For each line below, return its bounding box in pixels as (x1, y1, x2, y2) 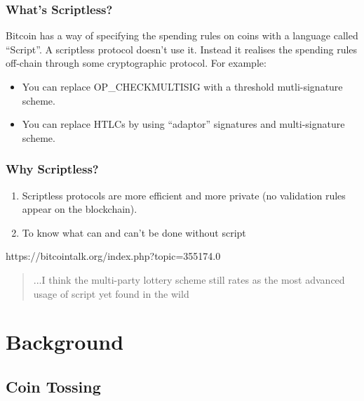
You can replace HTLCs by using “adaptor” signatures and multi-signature (22, 117, 345, 131)
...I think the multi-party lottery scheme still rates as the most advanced (33, 272, 345, 287)
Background (6, 327, 124, 356)
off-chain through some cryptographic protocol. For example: (6, 55, 267, 70)
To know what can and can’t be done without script (22, 225, 246, 239)
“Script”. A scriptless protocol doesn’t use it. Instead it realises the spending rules (6, 41, 358, 56)
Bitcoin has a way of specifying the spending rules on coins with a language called (6, 28, 358, 43)
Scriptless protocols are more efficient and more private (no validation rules (22, 188, 346, 202)
